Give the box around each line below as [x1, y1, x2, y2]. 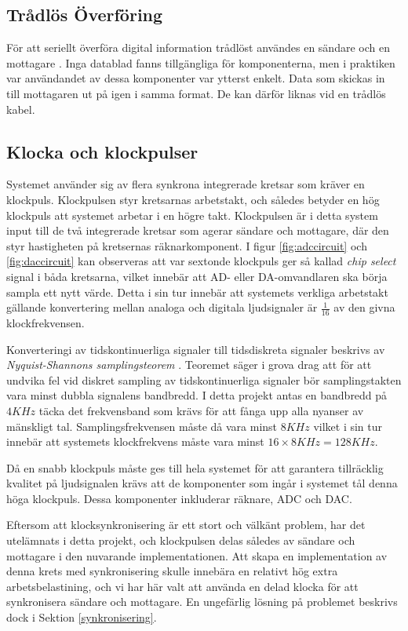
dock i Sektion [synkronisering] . [6, 609, 157, 626]
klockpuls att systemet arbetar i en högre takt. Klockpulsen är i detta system [6, 206, 378, 223]
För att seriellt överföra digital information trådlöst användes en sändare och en [6, 39, 390, 56]
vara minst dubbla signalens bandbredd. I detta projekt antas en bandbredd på [6, 387, 388, 403]
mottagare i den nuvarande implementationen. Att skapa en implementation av [6, 547, 388, 564]
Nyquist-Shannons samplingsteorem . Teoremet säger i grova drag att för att [6, 356, 372, 373]
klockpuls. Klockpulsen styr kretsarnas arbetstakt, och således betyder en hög [6, 191, 380, 207]
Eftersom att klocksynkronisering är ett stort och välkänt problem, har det [6, 516, 366, 533]
